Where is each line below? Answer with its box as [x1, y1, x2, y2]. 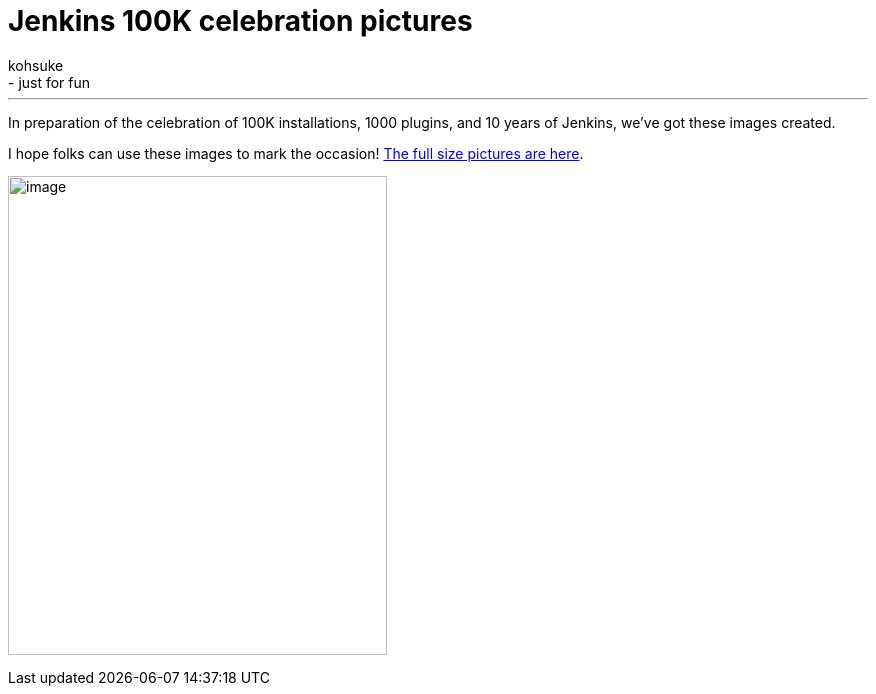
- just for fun [8, 73, 91, 91]
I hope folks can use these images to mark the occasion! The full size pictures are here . [8, 144, 584, 162]
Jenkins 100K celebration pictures [8, 4, 473, 38]
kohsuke [8, 56, 64, 74]
